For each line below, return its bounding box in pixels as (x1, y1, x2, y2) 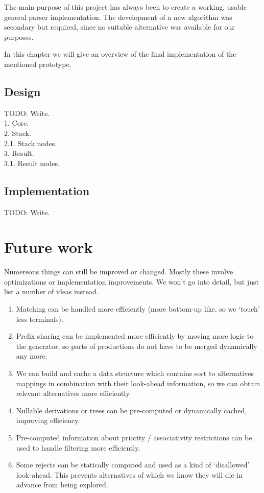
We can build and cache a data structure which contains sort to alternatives (16, 368, 254, 378)
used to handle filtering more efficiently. (16, 442, 140, 453)
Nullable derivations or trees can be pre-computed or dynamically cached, (16, 405, 247, 415)
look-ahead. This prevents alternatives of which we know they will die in (16, 469, 243, 480)
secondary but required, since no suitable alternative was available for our (4, 21, 235, 32)
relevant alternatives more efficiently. (16, 388, 131, 398)
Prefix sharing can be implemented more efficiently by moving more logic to (16, 331, 254, 341)
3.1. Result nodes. (4, 157, 60, 168)
